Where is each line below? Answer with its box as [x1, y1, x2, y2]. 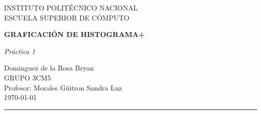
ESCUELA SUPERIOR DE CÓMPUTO [4, 12, 129, 22]
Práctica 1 [4, 45, 36, 56]
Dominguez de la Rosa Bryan [4, 62, 94, 73]
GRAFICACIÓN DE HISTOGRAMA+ [4, 29, 145, 39]
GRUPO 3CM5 [4, 72, 51, 82]
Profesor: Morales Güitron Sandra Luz [4, 82, 122, 92]
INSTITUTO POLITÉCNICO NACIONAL [4, 2, 138, 12]
